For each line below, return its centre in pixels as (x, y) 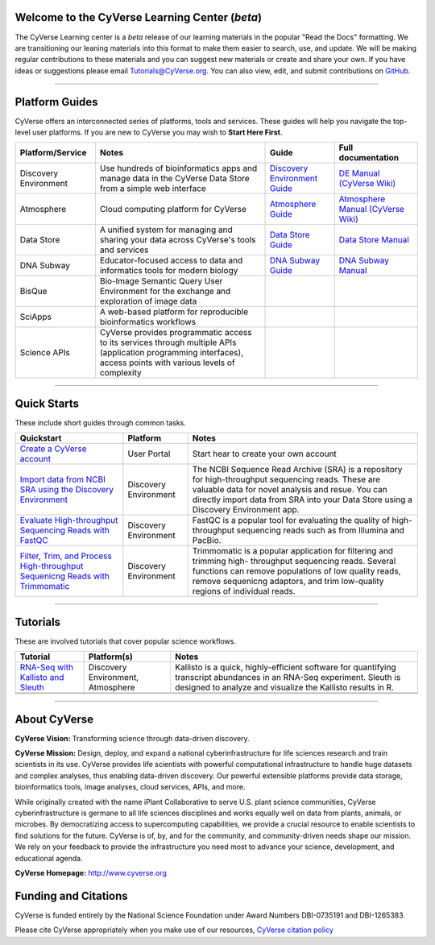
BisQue (33, 292)
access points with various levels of (167, 363)
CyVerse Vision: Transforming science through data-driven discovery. (132, 738)
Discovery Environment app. (246, 510)
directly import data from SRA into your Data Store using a (302, 499)
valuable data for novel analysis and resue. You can (290, 490)
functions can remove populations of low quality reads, (296, 571)
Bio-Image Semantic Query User (161, 281)
